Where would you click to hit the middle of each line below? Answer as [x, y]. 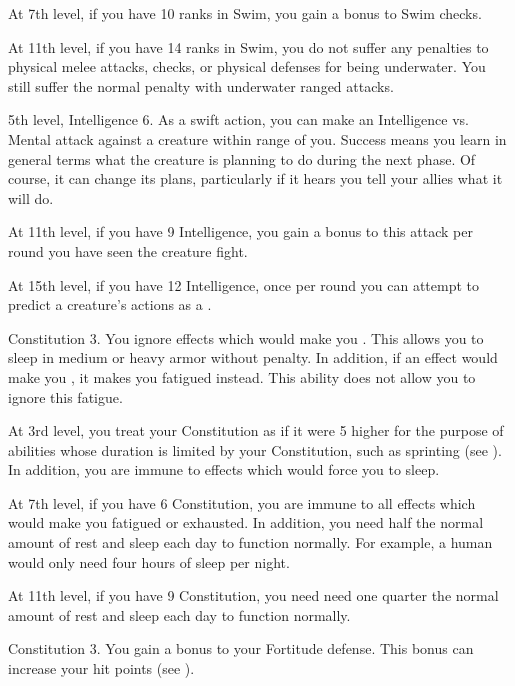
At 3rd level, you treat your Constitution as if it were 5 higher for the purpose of [256, 430]
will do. [31, 197]
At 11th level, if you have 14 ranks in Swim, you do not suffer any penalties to [248, 46]
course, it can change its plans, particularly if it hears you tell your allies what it [255, 178]
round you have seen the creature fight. [128, 250]
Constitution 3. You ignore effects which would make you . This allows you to [246, 337]
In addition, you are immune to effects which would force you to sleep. [224, 469]
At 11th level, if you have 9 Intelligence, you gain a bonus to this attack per [240, 231]
